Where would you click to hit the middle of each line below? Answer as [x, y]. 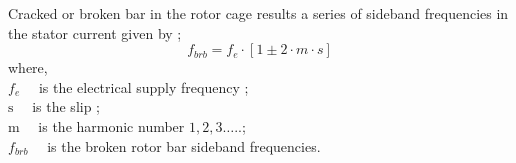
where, [28, 67]
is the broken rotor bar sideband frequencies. [184, 145]
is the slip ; [66, 106]
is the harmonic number [111, 125]
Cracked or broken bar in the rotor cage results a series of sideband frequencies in [258, 13]
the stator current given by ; [95, 32]
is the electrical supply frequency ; [143, 86]
